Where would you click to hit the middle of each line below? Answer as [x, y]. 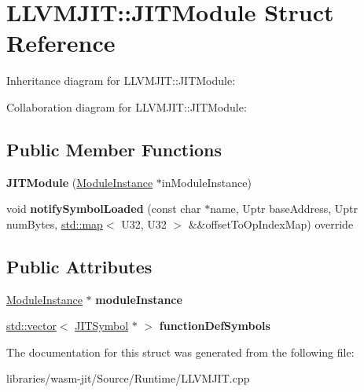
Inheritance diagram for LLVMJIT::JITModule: [121, 81]
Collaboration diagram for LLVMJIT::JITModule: [127, 106]
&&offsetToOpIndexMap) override [271, 223]
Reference [61, 43]
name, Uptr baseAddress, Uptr [284, 209]
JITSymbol [102, 326]
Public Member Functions [114, 149]
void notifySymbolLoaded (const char [104, 209]
